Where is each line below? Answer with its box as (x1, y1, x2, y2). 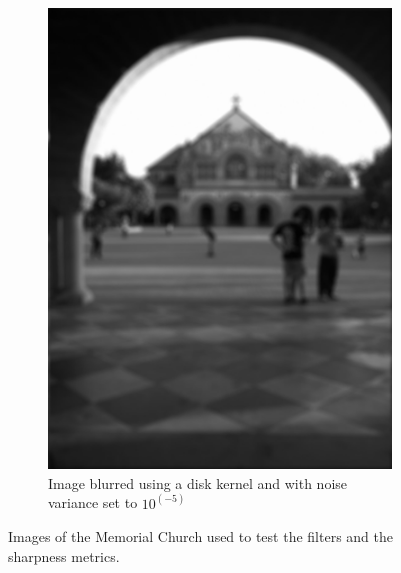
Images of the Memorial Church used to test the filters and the (8, 526, 393, 547)
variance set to (48, 492, 138, 513)
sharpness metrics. (8, 545, 120, 566)
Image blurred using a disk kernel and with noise (48, 472, 348, 493)
